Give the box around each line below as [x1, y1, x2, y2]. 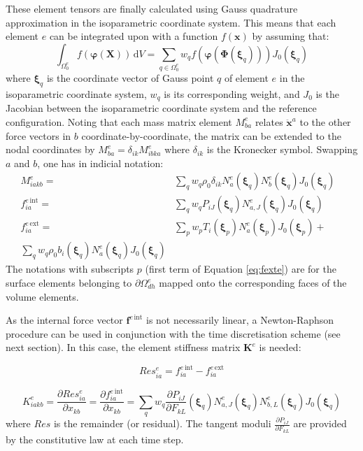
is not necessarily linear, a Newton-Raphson [146, 313, 334, 327]
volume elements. [6, 289, 79, 303]
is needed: [259, 340, 301, 355]
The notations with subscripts [6, 262, 134, 276]
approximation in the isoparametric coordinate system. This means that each [6, 15, 336, 29]
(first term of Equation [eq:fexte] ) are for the [145, 262, 336, 276]
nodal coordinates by [6, 142, 95, 157]
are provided [293, 416, 347, 430]
